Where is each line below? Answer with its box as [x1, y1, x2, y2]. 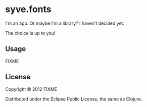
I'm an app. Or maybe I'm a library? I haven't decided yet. [5, 20, 125, 26]
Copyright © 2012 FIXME [5, 86, 57, 92]
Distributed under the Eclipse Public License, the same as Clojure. [5, 96, 142, 102]
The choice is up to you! [5, 30, 56, 36]
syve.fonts [5, 4, 52, 15]
